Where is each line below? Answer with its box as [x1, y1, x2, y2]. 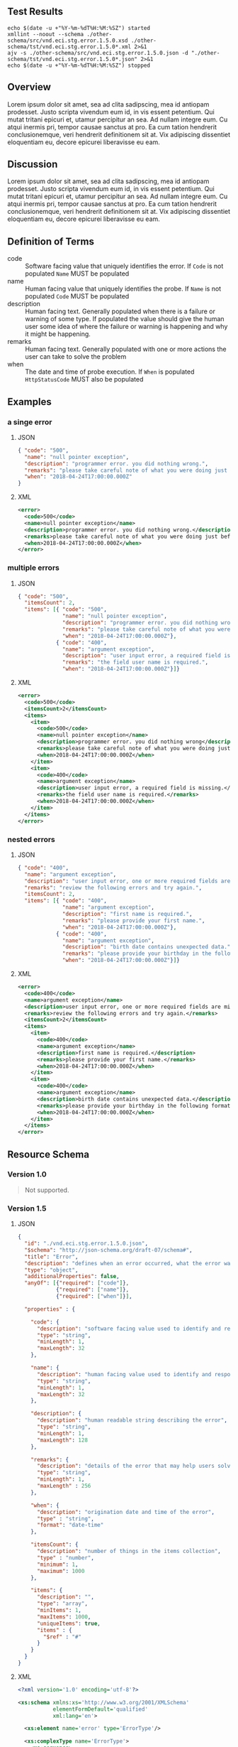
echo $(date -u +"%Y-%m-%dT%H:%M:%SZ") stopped [7, 62, 151, 69]
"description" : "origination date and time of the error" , [36, 1508, 215, 1515]
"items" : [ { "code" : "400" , [24, 897, 108, 904]
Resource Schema [7, 1148, 90, 1160]
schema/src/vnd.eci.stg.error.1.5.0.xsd [7, 37, 129, 44]
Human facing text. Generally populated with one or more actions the [25, 345, 227, 354]
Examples [7, 396, 52, 408]
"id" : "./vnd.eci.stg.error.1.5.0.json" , [24, 1240, 149, 1248]
